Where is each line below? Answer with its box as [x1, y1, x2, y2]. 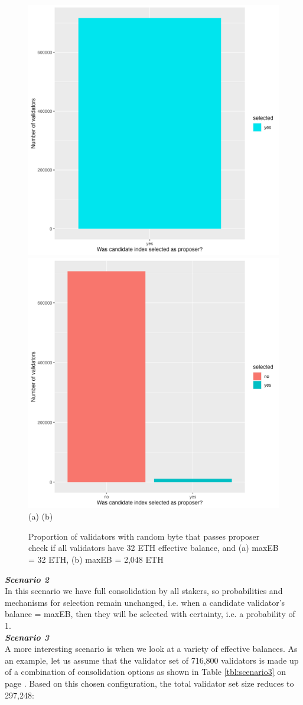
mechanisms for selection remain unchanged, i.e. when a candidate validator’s [5, 596, 285, 608]
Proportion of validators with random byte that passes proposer [28, 530, 260, 542]
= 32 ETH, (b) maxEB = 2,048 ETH [28, 553, 164, 565]
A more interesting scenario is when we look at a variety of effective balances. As [5, 642, 298, 655]
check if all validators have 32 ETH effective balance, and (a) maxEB [28, 541, 279, 554]
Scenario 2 [5, 573, 49, 585]
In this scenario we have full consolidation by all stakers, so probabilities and [5, 585, 283, 597]
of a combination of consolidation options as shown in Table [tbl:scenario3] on [5, 665, 286, 678]
